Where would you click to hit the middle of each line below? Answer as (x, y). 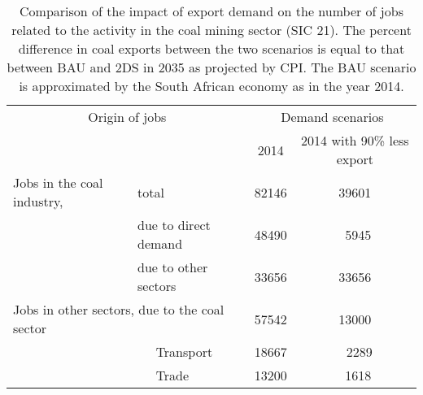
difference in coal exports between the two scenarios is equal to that (211, 48)
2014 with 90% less (355, 140)
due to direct (174, 225)
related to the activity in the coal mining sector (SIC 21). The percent (211, 30)
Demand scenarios (332, 117)
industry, (38, 201)
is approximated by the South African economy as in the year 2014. (211, 86)
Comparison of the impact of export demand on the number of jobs (211, 11)
